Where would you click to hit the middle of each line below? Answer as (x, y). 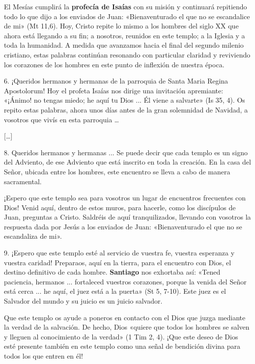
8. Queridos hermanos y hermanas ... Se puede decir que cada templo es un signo (126, 152)
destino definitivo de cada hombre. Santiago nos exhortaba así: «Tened (112, 272)
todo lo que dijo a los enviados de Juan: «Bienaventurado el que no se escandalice (127, 16)
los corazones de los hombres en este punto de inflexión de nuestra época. (114, 64)
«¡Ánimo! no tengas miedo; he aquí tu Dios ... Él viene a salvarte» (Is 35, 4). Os (125, 100)
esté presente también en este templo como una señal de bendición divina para (122, 346)
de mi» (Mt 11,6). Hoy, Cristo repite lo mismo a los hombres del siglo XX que (121, 26)
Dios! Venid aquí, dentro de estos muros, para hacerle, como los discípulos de (120, 207)
